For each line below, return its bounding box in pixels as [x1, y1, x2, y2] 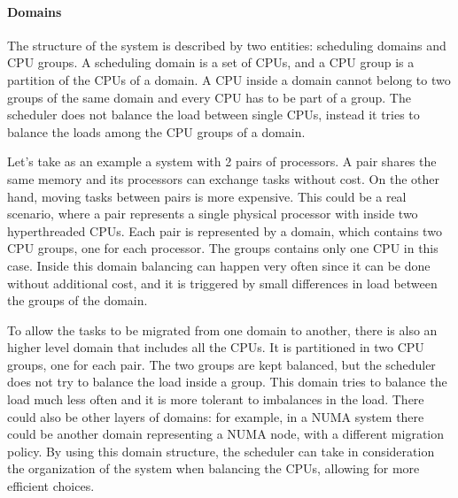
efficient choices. [7, 477, 95, 495]
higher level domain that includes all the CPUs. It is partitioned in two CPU [7, 338, 424, 356]
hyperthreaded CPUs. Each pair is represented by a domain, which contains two [7, 221, 442, 240]
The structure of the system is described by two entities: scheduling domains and [7, 35, 446, 54]
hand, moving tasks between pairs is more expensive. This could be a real [7, 187, 407, 205]
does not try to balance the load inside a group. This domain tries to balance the [7, 372, 447, 391]
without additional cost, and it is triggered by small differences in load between [7, 273, 438, 292]
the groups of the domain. [7, 291, 148, 310]
